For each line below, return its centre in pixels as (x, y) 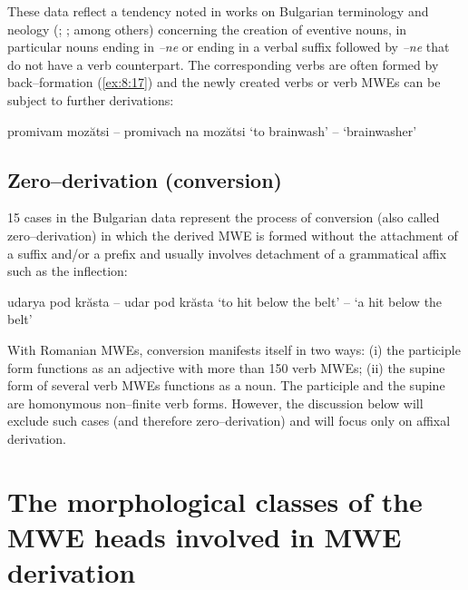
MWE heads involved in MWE (205, 536)
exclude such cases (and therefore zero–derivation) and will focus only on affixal (229, 421)
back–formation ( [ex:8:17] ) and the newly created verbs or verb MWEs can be (224, 82)
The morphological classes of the (215, 501)
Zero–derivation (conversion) (145, 179)
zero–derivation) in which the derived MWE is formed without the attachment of (233, 235)
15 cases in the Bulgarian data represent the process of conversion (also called (224, 217)
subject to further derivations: (91, 99)
